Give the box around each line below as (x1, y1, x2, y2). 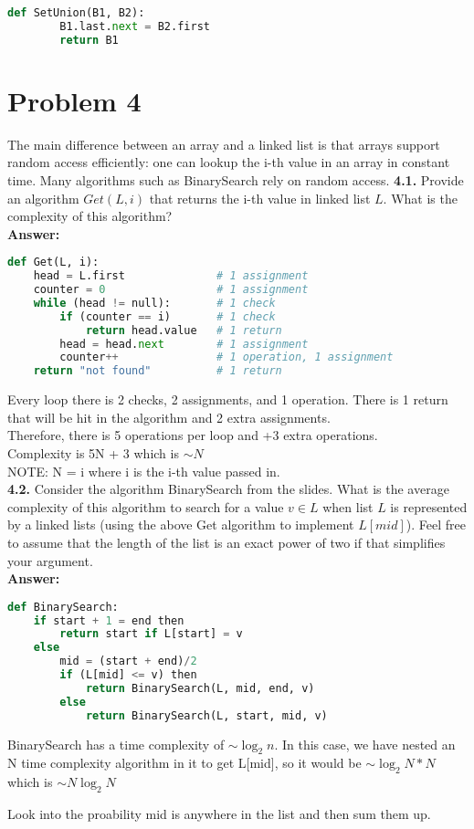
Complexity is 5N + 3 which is (7, 443, 179, 462)
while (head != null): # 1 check (33, 296, 276, 310)
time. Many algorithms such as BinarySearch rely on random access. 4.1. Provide (7, 170, 464, 189)
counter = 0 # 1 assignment (33, 283, 309, 297)
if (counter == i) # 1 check (59, 310, 276, 323)
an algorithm (7, 188, 79, 207)
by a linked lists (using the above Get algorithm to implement (7, 515, 354, 534)
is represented (390, 497, 468, 516)
